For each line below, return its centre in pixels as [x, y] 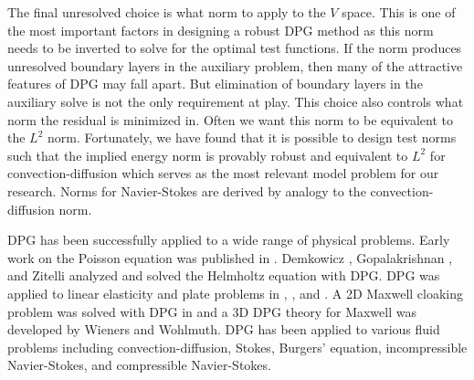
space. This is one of [399, 12]
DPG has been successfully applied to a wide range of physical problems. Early [229, 240]
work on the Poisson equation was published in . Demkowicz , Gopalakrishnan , [230, 257]
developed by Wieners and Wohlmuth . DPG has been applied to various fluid [224, 329]
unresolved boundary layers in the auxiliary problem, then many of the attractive [235, 65]
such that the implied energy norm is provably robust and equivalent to [208, 155]
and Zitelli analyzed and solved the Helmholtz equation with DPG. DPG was [224, 275]
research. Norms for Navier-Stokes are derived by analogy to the [187, 190]
